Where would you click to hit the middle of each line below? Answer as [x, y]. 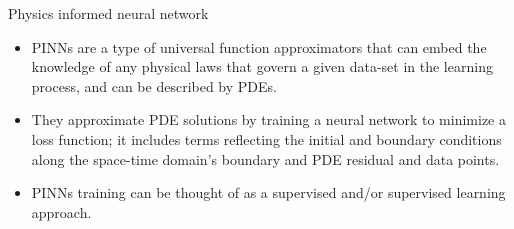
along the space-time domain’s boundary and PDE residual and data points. [265, 158]
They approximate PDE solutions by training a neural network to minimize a [268, 119]
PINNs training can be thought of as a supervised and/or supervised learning [268, 192]
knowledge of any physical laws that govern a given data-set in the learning [262, 66]
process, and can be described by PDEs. [154, 85]
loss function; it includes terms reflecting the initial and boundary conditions [266, 138]
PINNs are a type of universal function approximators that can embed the [259, 46]
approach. [61, 211]
